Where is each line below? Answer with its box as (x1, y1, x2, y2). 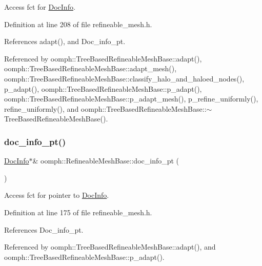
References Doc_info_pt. (4, 224, 84, 235)
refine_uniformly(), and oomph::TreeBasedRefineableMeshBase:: (4, 103, 207, 114)
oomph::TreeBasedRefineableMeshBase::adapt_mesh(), (4, 63, 177, 74)
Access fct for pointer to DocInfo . (4, 190, 109, 200)
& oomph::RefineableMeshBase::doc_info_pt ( (32, 155, 179, 166)
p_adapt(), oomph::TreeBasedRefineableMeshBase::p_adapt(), (4, 83, 202, 94)
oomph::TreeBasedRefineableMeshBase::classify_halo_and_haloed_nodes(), (4, 73, 245, 84)
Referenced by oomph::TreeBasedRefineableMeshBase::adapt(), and (4, 241, 216, 252)
